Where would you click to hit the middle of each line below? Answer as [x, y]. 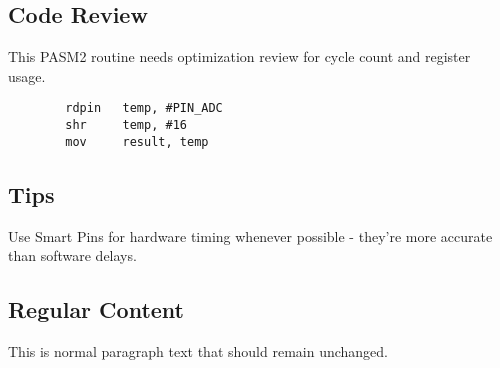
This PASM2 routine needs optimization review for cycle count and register [239, 56]
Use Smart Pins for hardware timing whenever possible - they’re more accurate [250, 235]
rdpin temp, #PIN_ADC [144, 108]
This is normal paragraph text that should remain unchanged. [198, 350]
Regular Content [96, 309]
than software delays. [72, 255]
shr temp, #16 [126, 125]
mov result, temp [137, 141]
